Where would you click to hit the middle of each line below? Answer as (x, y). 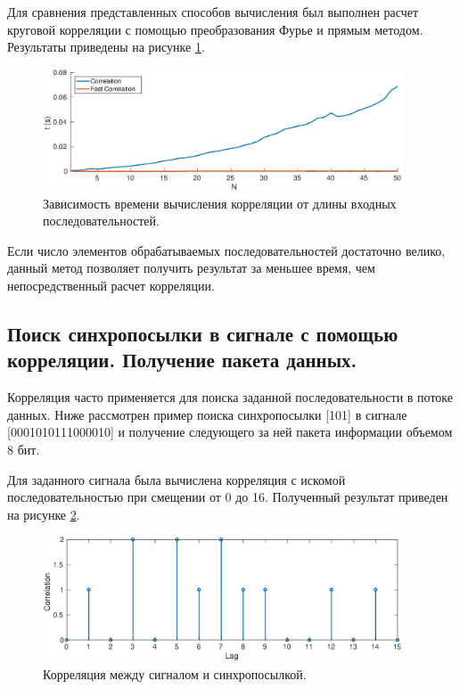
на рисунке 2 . (44, 514)
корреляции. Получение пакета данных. (182, 360)
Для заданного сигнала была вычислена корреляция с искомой (177, 479)
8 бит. (24, 449)
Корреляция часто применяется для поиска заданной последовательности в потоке (230, 397)
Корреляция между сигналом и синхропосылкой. (175, 673)
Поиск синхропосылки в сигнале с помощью (203, 334)
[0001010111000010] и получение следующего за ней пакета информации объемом (230, 432)
